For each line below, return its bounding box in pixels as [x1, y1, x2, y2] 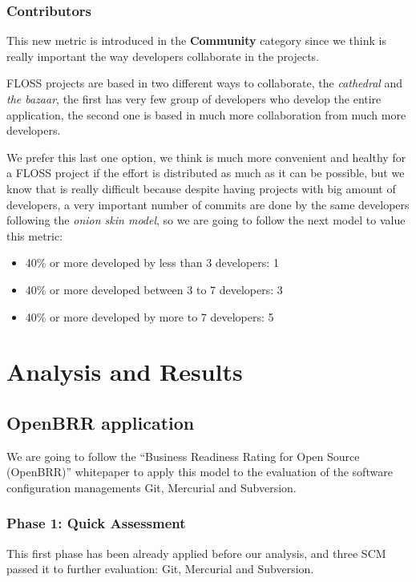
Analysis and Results [6, 355, 243, 388]
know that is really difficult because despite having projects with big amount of [6, 180, 396, 196]
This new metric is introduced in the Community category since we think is [6, 32, 386, 49]
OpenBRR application [6, 410, 195, 434]
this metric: [6, 227, 63, 244]
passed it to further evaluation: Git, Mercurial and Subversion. [6, 560, 314, 577]
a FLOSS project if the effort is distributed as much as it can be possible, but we [6, 164, 405, 181]
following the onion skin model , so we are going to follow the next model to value [6, 212, 406, 228]
